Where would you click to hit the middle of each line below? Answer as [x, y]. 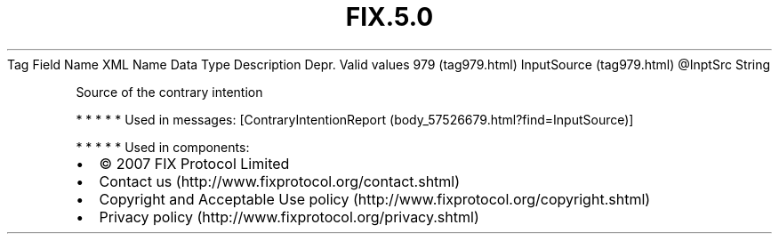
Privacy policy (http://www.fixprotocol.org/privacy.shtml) [289, 217]
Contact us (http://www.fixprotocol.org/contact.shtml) [280, 181]
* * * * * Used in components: [163, 147]
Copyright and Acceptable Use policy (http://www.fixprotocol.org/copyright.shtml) [375, 199]
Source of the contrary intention [169, 92]
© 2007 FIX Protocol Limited [194, 163]
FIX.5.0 [389, 17]
